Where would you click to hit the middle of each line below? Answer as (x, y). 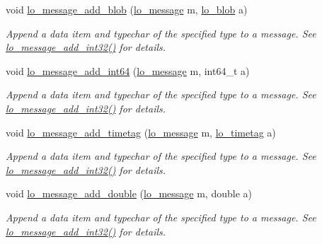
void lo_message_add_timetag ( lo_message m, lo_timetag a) (141, 132)
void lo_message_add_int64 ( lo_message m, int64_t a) (128, 70)
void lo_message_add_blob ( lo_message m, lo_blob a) (127, 9)
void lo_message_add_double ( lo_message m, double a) (129, 193)
